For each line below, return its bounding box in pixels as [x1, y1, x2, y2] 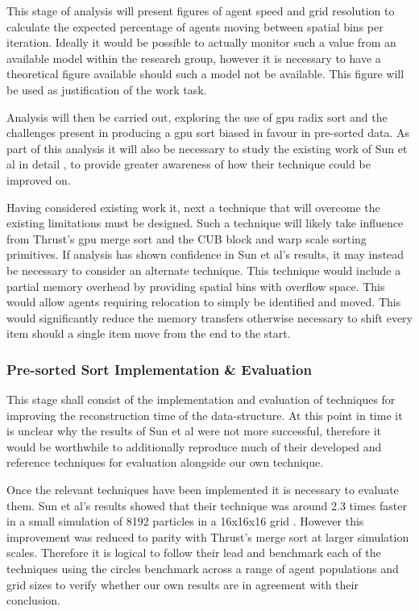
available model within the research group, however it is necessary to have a [6, 49, 381, 66]
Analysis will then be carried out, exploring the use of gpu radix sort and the [6, 108, 388, 125]
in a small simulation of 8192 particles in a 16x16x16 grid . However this [6, 513, 364, 530]
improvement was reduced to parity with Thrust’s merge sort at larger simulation [6, 528, 409, 545]
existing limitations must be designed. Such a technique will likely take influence [6, 214, 404, 231]
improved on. [6, 171, 71, 188]
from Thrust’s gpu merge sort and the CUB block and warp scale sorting [6, 230, 367, 247]
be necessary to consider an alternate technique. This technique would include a [6, 261, 401, 278]
